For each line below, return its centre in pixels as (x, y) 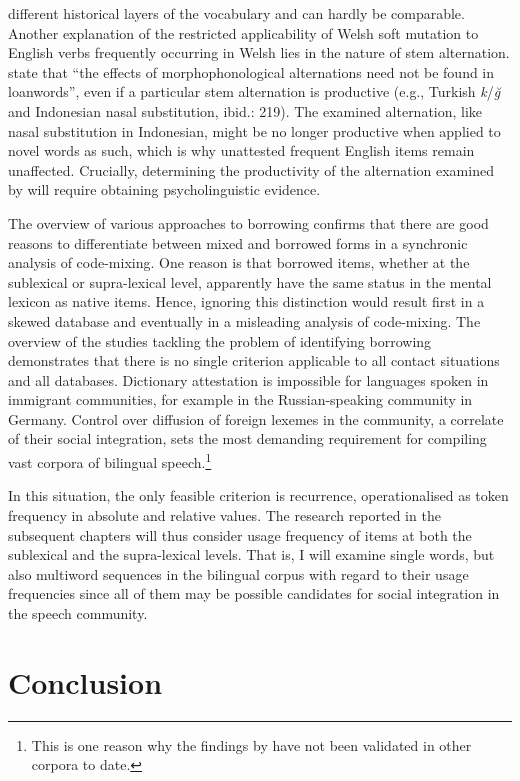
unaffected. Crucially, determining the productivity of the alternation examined (251, 169)
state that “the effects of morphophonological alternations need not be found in (251, 71)
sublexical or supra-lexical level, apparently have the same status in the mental (250, 281)
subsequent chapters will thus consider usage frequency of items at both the (240, 534)
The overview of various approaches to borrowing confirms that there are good (248, 222)
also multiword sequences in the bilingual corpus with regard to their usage (238, 573)
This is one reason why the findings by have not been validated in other (251, 744)
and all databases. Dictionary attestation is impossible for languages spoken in (248, 379)
